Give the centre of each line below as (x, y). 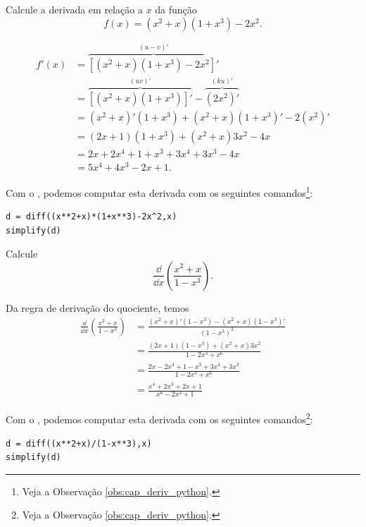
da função (176, 9)
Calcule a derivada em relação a (74, 9)
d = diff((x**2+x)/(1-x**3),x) (79, 443)
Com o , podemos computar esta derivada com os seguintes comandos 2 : (159, 418)
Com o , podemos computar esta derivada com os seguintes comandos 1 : (159, 191)
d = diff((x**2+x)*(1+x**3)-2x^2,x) (91, 217)
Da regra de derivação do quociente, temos (97, 307)
